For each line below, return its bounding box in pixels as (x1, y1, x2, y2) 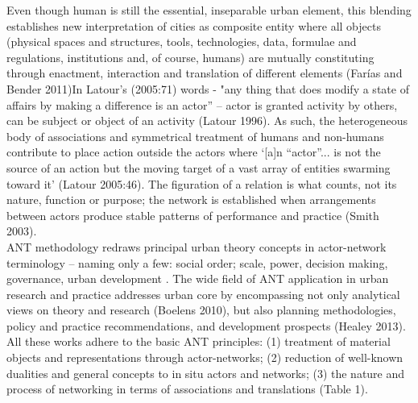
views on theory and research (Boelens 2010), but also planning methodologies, (6, 301, 396, 318)
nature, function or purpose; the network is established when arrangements (6, 191, 376, 208)
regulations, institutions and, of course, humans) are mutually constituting (6, 48, 375, 65)
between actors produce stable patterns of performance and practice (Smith (6, 206, 379, 223)
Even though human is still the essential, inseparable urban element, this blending (6, 2, 412, 18)
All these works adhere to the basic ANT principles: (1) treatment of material (6, 333, 391, 350)
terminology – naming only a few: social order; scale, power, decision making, (6, 254, 388, 271)
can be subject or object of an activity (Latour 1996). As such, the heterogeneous (6, 112, 408, 129)
